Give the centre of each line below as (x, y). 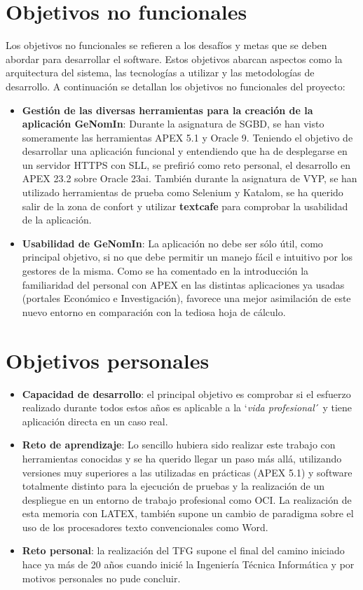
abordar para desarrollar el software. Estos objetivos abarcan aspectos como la (174, 59)
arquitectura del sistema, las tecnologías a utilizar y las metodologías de (160, 73)
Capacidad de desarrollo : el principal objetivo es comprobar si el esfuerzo (186, 393)
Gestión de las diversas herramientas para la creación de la (167, 110)
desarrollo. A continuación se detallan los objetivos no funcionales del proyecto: (176, 86)
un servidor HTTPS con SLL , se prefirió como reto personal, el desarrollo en (186, 164)
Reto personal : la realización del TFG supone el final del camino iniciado (183, 550)
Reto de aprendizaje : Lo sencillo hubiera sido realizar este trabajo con (179, 445)
